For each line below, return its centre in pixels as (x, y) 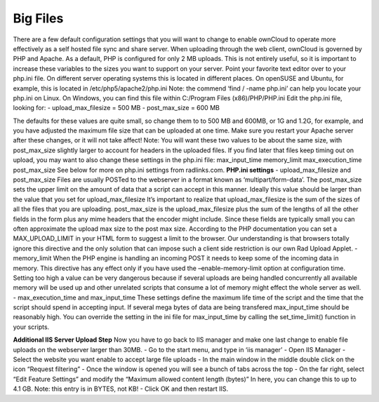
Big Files (38, 18)
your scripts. (31, 327)
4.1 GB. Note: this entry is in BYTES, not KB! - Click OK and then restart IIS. (120, 389)
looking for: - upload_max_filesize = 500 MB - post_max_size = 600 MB (117, 108)
